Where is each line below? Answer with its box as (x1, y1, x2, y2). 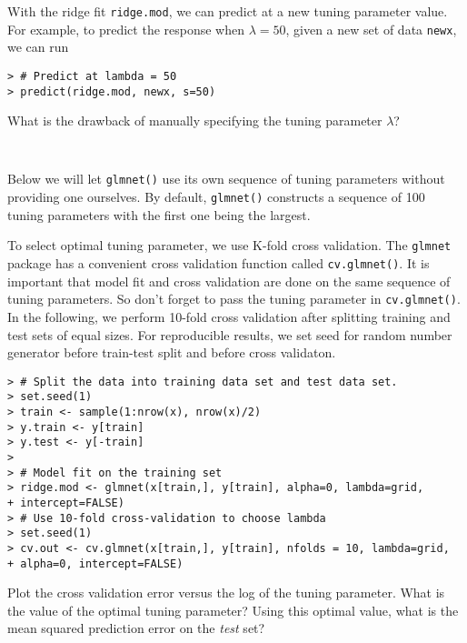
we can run (7, 37, 69, 56)
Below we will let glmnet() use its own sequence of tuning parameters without (7, 169, 445, 188)
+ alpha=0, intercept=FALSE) (7, 557, 184, 570)
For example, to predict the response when (7, 19, 245, 38)
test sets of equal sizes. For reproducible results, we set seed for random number (7, 325, 452, 344)
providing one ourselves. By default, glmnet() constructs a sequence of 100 (7, 187, 425, 206)
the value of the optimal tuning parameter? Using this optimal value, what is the (7, 600, 459, 619)
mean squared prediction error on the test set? (7, 618, 265, 638)
